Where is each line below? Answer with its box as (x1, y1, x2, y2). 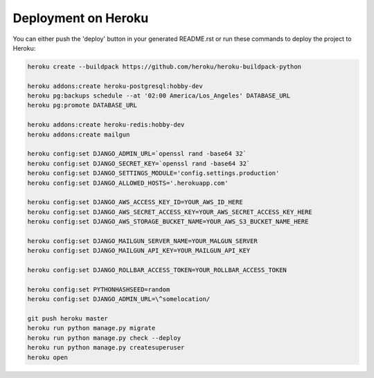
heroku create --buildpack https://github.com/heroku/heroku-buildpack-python (27, 62, 301, 71)
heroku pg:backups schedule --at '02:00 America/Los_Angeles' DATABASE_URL (27, 92, 291, 100)
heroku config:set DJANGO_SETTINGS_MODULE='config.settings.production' (27, 170, 280, 177)
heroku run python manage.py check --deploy (27, 334, 181, 342)
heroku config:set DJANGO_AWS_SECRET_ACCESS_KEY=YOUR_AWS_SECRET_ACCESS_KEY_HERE (27, 208, 313, 216)
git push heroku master (27, 315, 109, 323)
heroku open (27, 353, 69, 361)
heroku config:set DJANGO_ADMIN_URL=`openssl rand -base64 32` (27, 150, 247, 158)
